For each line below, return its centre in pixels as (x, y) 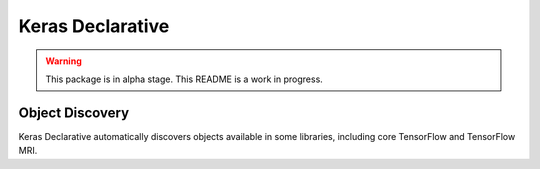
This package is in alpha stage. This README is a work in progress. (184, 79)
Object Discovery (74, 112)
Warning (63, 61)
